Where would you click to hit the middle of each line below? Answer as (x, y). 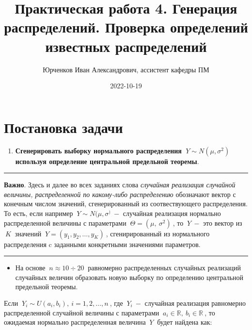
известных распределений (126, 46)
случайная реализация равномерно (195, 303)
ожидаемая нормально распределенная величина (75, 322)
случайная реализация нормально (172, 213)
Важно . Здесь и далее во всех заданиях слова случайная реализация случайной (120, 185)
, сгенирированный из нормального (158, 233)
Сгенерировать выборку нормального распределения (98, 150)
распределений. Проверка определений (126, 27)
